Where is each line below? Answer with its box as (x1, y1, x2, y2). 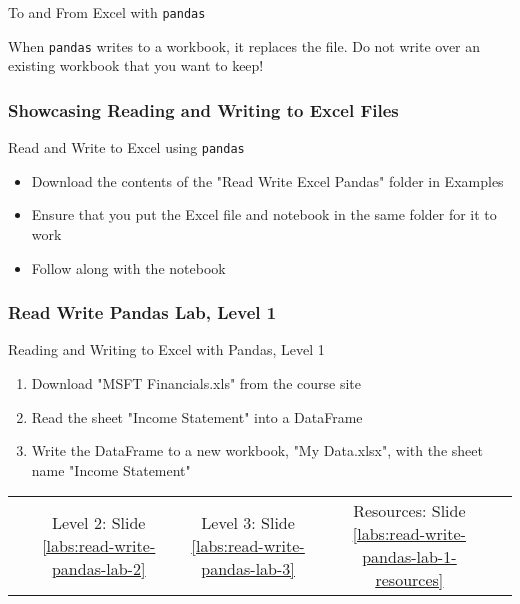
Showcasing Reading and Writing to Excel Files (8, 97, 399, 122)
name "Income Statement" (31, 459, 191, 480)
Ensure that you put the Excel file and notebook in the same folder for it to (31, 204, 497, 225)
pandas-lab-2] (51, 556, 146, 580)
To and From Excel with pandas (8, 2, 206, 22)
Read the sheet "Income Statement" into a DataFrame (31, 406, 363, 427)
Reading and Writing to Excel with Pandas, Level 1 (8, 339, 325, 360)
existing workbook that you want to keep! (8, 55, 264, 76)
